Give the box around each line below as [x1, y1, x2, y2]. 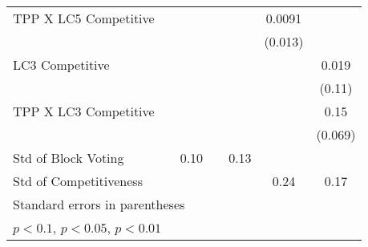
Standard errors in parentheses [13, 195, 185, 213]
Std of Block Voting [13, 148, 124, 167]
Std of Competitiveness [13, 172, 143, 190]
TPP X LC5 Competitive [13, 9, 155, 27]
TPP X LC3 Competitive [13, 102, 155, 120]
